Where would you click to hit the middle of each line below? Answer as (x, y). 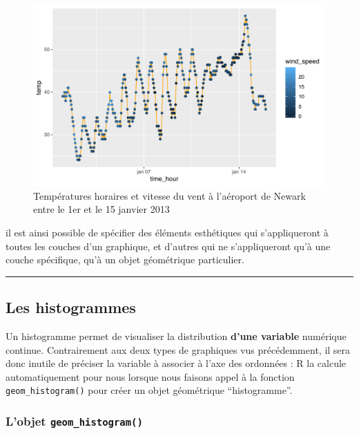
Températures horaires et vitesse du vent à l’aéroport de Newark (169, 195)
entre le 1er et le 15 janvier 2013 (101, 209)
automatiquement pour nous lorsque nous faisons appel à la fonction (150, 376)
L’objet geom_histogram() (74, 421)
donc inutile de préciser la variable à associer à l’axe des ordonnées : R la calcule (176, 363)
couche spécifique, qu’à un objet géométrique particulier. (125, 260)
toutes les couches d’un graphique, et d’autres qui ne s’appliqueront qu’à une (168, 246)
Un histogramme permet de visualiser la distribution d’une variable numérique (176, 336)
